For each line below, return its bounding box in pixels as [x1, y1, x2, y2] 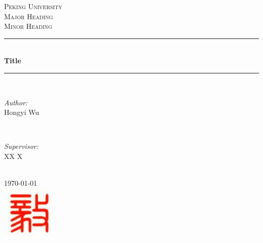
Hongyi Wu [4, 107, 39, 117]
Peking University [4, 1, 62, 11]
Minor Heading [4, 21, 53, 31]
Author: [4, 97, 28, 107]
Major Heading [4, 11, 53, 21]
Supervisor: [4, 141, 38, 151]
